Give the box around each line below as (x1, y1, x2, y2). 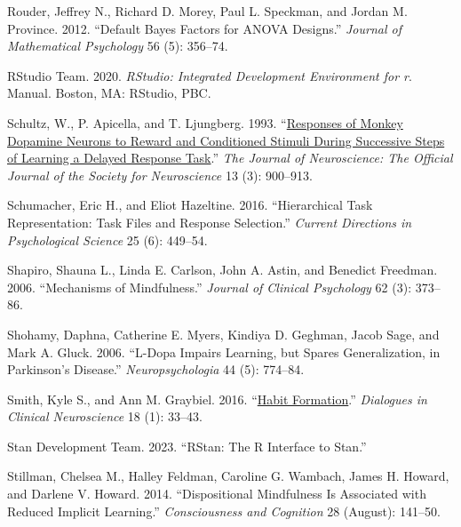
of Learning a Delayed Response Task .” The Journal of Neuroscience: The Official (7, 148, 453, 167)
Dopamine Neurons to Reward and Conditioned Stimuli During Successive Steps (7, 131, 445, 149)
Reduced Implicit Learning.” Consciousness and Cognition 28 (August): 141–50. (7, 501, 441, 520)
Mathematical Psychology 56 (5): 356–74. (7, 36, 228, 55)
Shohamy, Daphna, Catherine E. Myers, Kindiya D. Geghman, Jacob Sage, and (7, 324, 440, 343)
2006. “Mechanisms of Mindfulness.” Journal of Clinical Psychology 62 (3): (7, 277, 412, 296)
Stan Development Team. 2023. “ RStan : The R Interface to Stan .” (7, 436, 367, 455)
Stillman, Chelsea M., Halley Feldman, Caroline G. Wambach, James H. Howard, (7, 467, 449, 485)
